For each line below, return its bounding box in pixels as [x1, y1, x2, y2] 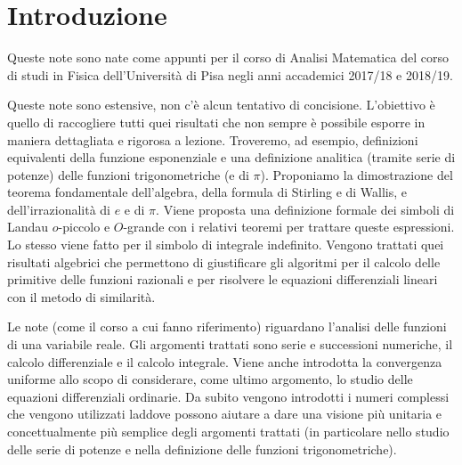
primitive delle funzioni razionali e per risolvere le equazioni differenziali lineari [7, 270, 438, 289]
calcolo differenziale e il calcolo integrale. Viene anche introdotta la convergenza [7, 352, 442, 371]
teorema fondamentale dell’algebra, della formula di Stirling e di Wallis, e [7, 183, 408, 201]
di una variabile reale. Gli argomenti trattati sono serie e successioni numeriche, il [7, 335, 453, 354]
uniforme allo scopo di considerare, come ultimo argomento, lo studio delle [7, 370, 413, 388]
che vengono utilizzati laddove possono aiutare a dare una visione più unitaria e [7, 404, 442, 423]
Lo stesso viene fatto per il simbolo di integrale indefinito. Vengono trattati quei [7, 235, 444, 254]
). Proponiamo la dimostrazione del [260, 165, 453, 184]
